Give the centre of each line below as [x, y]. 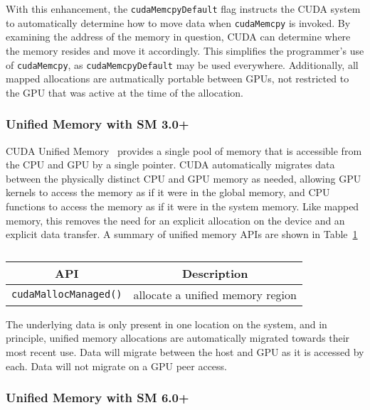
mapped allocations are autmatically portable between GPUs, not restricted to [178, 79]
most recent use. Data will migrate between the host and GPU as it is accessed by [185, 351]
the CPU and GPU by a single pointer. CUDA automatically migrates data [170, 164]
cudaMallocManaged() [67, 295]
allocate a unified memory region [215, 294]
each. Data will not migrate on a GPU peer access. [117, 366]
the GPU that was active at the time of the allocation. [125, 92]
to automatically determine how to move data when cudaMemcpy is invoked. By [178, 22]
